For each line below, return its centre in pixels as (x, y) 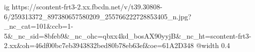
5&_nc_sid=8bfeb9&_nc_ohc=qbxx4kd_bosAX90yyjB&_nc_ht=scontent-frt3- (128, 35)
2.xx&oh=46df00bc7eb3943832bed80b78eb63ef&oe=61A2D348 (99, 45)
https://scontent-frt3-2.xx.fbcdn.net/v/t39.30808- (87, 6)
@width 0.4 (213, 45)
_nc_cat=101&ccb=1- (39, 26)
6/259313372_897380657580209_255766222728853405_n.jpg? (98, 16)
